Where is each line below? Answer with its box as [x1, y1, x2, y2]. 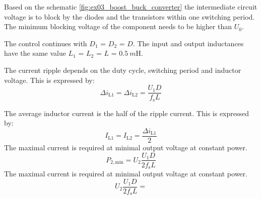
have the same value [4, 48, 66, 58]
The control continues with [4, 38, 87, 48]
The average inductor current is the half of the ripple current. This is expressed [4, 108, 249, 118]
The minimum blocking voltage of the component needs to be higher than [4, 21, 232, 32]
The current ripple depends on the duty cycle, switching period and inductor [4, 64, 241, 75]
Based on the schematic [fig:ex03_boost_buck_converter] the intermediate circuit [4, 2, 257, 12]
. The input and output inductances [133, 38, 244, 48]
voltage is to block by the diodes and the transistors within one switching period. [4, 11, 255, 22]
